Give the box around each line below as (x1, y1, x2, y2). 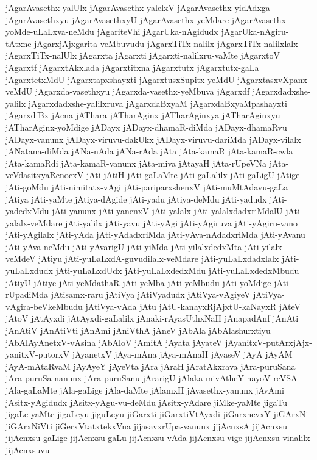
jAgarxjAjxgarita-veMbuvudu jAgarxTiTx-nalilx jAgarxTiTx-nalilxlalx (34, 37, 298, 49)
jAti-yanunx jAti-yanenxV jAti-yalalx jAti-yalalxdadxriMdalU (52, 204, 283, 217)
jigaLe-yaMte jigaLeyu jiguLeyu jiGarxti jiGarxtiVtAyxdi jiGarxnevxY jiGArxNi (5, 408, 308, 420)
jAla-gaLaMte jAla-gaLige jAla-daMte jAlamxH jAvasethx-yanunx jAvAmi (5, 384, 284, 396)
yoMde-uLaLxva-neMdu (5, 25, 94, 38)
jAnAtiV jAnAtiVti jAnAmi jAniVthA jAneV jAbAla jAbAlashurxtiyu (5, 324, 271, 337)
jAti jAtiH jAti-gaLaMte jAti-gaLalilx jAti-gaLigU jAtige (86, 168, 300, 181)
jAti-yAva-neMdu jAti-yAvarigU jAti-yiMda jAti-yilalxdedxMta (5, 240, 242, 253)
